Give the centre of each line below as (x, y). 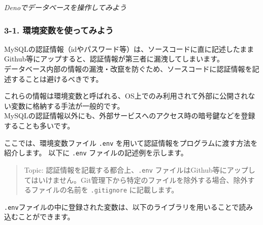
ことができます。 (46, 217)
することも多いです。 (39, 125)
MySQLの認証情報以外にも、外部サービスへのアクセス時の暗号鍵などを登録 (130, 116)
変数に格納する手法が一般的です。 (68, 105)
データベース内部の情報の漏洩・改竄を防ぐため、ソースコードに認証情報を (128, 69)
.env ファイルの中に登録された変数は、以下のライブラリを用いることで (122, 206)
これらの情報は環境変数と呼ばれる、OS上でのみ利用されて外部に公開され (126, 96)
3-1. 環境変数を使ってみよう (59, 30)
